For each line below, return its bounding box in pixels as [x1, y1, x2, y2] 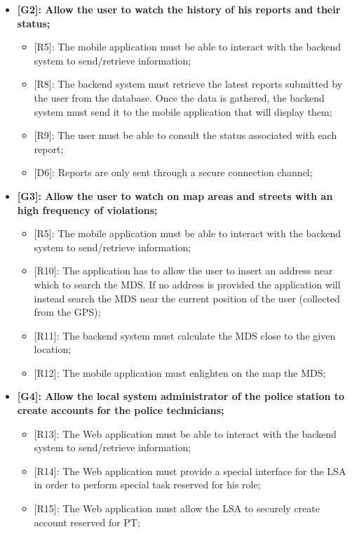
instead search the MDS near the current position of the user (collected [34, 291, 340, 305]
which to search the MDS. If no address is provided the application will [34, 276, 341, 291]
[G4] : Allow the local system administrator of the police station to [17, 389, 345, 403]
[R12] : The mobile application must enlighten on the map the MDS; [34, 365, 326, 380]
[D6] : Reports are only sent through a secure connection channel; [34, 165, 313, 180]
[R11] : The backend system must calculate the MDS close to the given [34, 328, 336, 342]
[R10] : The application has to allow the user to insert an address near [34, 263, 333, 278]
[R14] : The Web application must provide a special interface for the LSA [34, 463, 346, 478]
